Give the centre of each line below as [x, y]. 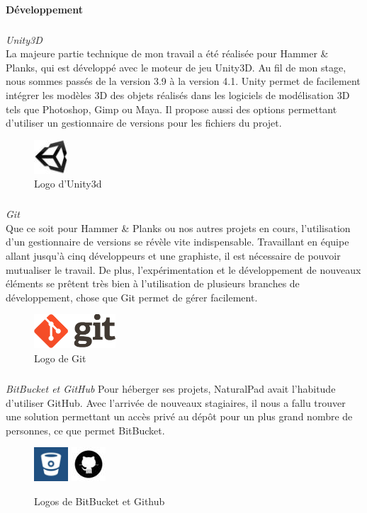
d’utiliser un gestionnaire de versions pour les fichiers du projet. [144, 123]
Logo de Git [60, 358]
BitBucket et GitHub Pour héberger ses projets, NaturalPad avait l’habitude [171, 388]
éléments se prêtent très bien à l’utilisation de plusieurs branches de [153, 283]
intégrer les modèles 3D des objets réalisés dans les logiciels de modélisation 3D [178, 94]
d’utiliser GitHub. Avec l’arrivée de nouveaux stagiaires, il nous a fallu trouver [176, 402]
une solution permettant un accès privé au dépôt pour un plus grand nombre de [179, 416]
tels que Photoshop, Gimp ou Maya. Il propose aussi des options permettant [171, 109]
